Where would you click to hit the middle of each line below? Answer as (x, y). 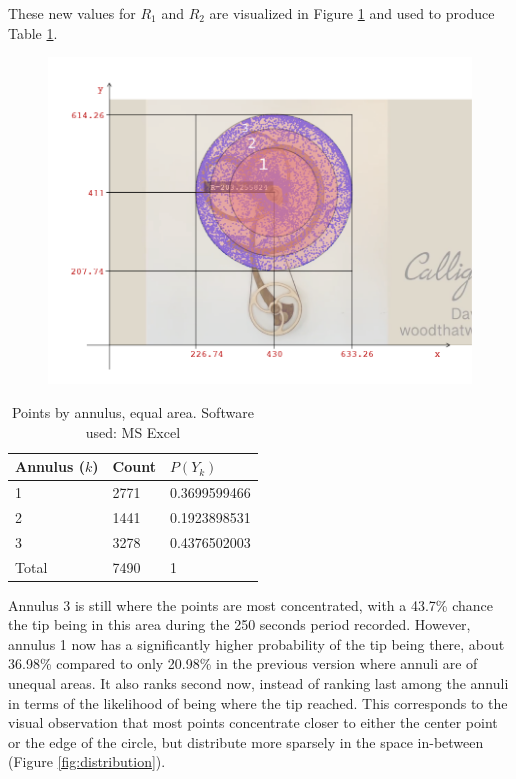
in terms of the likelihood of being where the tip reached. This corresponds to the (258, 702)
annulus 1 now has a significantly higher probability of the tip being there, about (256, 643)
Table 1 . (33, 32)
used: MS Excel (133, 431)
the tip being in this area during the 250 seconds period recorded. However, (239, 624)
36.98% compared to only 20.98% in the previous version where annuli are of (243, 663)
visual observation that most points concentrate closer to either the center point (253, 722)
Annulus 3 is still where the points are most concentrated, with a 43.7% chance (251, 604)
